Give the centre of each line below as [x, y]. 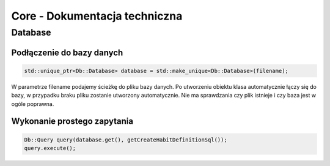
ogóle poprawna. [33, 104]
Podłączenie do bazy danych [67, 52]
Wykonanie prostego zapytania [72, 122]
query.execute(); [50, 148]
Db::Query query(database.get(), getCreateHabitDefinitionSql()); [126, 140]
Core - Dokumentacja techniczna [97, 16]
